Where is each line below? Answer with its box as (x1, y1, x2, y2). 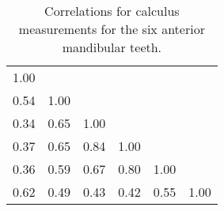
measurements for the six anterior (18, 20, 205, 38)
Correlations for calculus (44, 2, 180, 20)
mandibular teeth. (62, 38, 162, 56)
